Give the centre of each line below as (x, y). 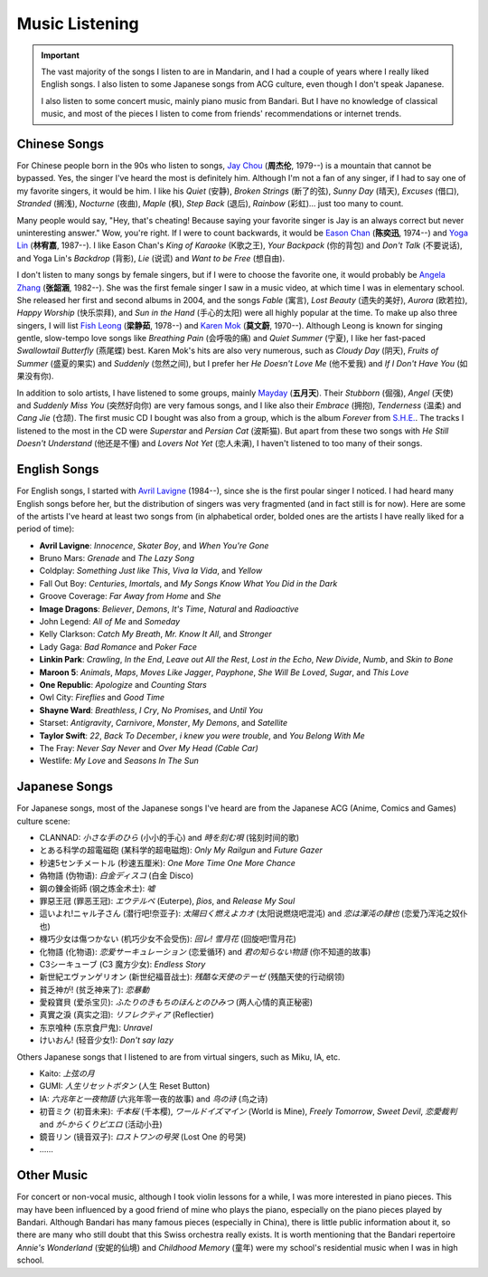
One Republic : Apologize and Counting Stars (123, 684)
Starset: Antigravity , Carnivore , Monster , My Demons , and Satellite (164, 723)
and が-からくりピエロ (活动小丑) (101, 1124)
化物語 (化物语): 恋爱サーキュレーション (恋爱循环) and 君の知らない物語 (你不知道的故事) (205, 951)
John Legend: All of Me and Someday (110, 622)
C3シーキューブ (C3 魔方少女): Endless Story (122, 964)
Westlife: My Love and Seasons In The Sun (119, 761)
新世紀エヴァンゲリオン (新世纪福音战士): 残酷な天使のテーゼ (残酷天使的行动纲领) (192, 977)
